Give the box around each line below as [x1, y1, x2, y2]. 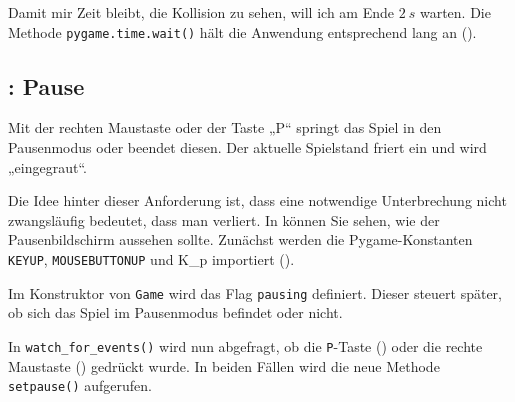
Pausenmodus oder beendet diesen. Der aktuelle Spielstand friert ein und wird [8, 137, 487, 158]
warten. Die [419, 2, 491, 22]
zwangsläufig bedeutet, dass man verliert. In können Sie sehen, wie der [8, 209, 440, 230]
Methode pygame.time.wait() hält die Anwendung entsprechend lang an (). [8, 21, 477, 42]
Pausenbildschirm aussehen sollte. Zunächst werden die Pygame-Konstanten [8, 229, 473, 250]
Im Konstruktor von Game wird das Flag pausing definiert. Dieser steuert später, [8, 282, 503, 303]
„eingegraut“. [8, 156, 87, 177]
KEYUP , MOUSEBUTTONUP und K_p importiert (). [8, 249, 295, 270]
